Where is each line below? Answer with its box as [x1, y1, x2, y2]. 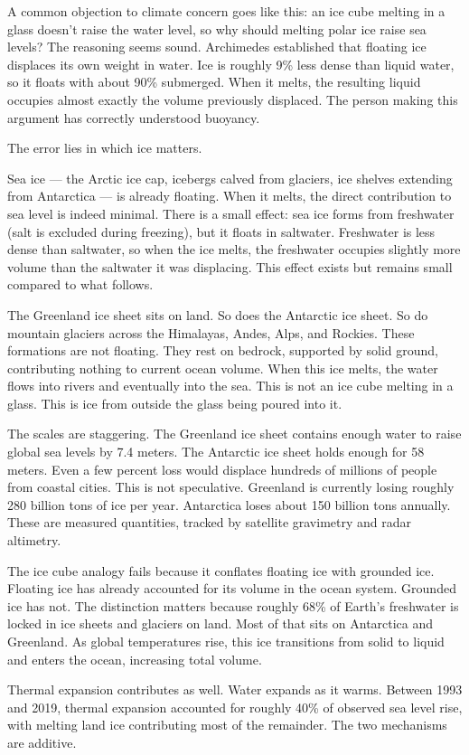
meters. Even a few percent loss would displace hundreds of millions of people [7, 459, 437, 478]
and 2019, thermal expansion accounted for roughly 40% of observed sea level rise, [7, 697, 463, 716]
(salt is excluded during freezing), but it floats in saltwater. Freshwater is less [7, 222, 436, 241]
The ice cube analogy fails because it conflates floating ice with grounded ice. [7, 561, 435, 580]
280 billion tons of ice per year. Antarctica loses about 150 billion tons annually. [7, 495, 451, 514]
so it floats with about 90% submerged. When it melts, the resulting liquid [7, 72, 421, 91]
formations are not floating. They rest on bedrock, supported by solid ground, [7, 341, 438, 360]
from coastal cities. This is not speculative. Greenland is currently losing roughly [7, 477, 455, 496]
